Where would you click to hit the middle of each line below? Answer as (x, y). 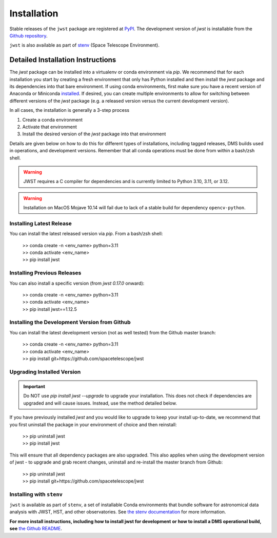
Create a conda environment (53, 119)
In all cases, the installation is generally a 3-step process (70, 110)
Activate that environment (50, 127)
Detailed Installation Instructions (63, 60)
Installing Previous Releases (45, 273)
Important (34, 386)
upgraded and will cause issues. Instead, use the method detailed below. (100, 403)
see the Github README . (36, 529)
